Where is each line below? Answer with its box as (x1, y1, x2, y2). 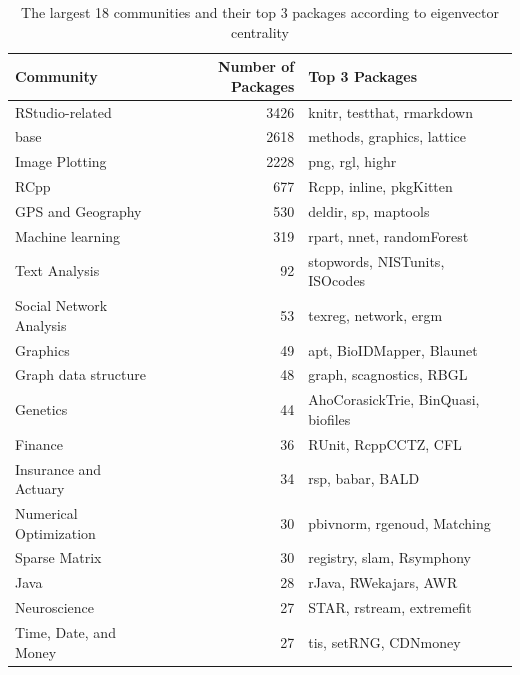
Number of (218, 56, 295, 77)
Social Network (15, 295, 108, 316)
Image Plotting (15, 151, 107, 172)
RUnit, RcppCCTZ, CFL (308, 433, 462, 454)
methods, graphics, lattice (308, 126, 466, 147)
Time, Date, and (15, 621, 116, 642)
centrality (231, 21, 289, 42)
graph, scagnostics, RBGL (308, 364, 468, 385)
